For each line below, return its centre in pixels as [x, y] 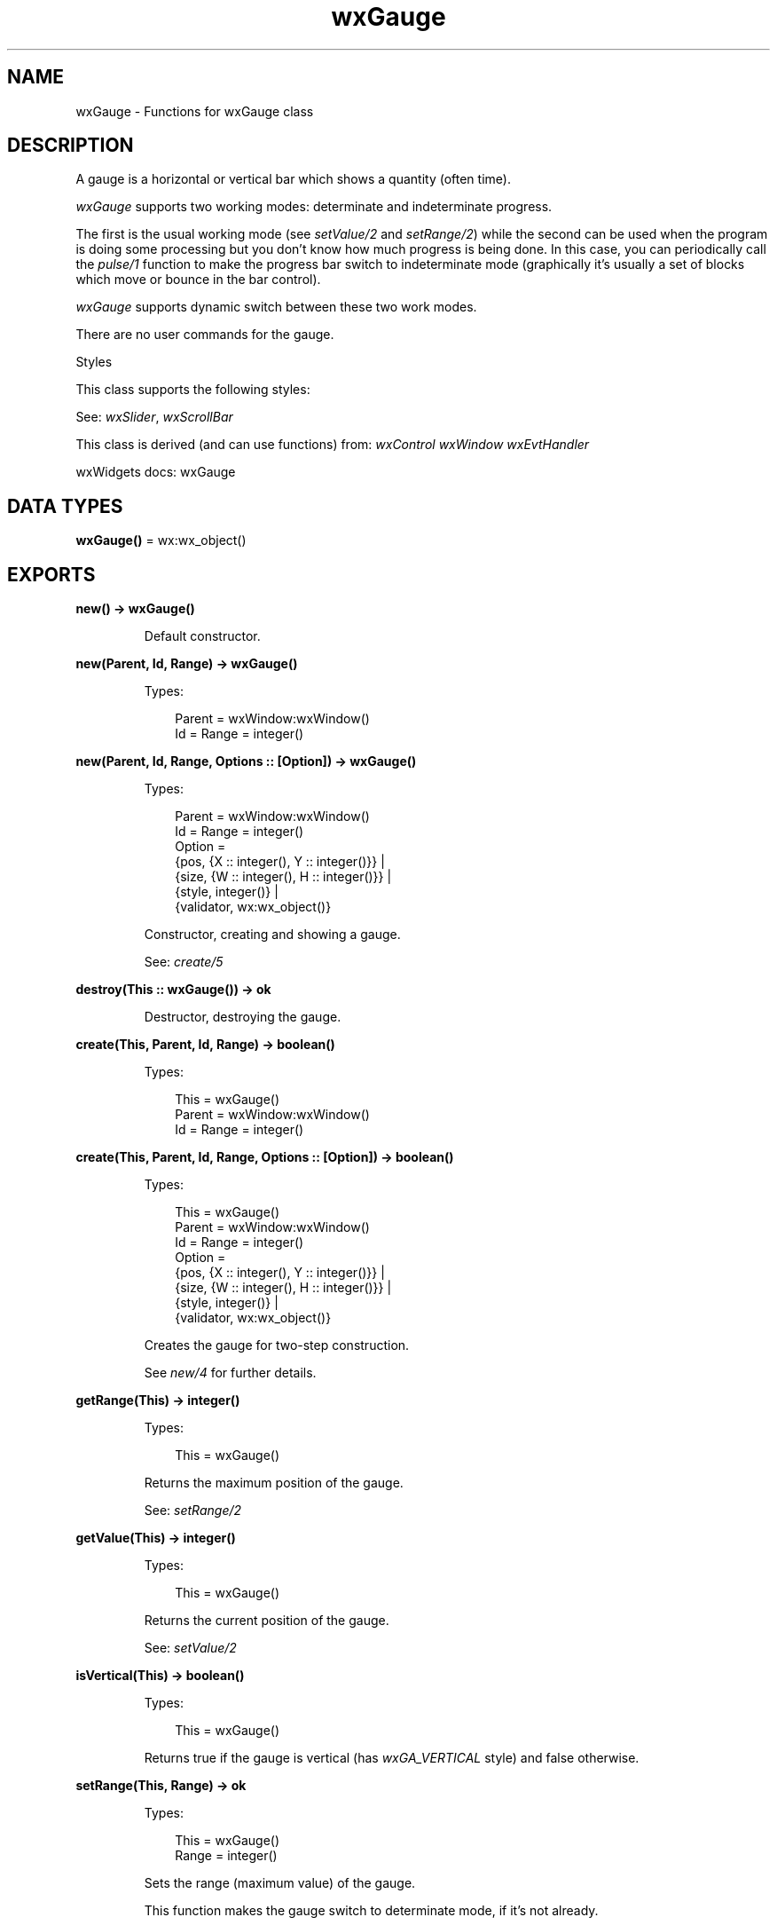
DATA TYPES [65, 506]
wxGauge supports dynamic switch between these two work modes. [276, 307]
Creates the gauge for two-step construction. [277, 1345]
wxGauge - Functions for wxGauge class [195, 111]
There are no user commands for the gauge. [205, 335]
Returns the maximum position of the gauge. [274, 1483]
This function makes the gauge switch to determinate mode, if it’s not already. [371, 1911]
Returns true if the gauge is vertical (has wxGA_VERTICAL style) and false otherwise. [392, 1758]
